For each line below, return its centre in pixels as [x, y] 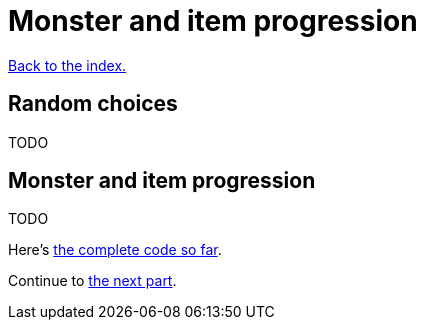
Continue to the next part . [92, 281]
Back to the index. [67, 65]
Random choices [93, 104]
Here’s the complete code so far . [115, 250]
